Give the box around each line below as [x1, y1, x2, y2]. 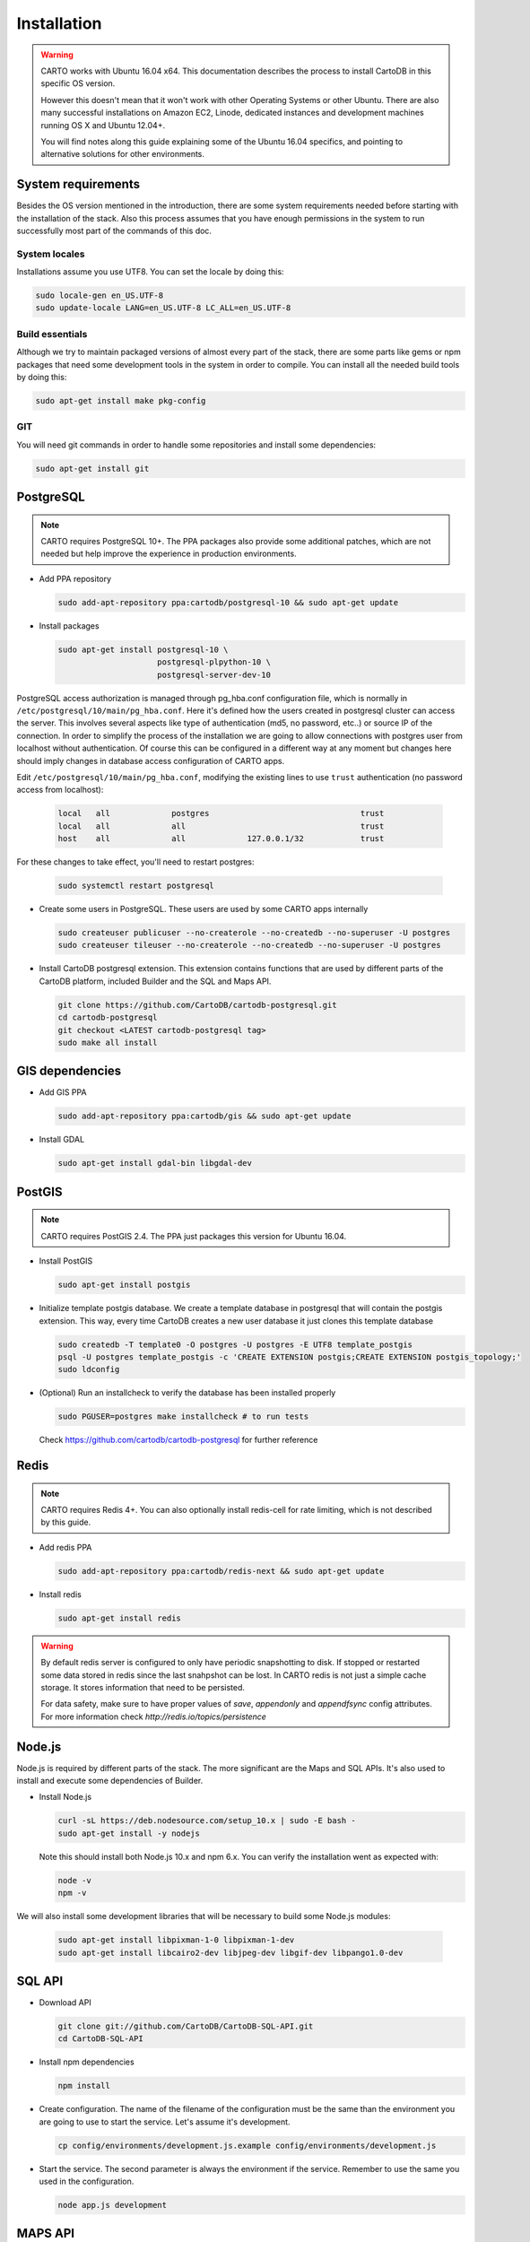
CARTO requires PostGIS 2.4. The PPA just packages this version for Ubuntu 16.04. [40, 1230, 347, 1241]
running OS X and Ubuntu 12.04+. [40, 119, 166, 130]
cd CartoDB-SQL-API [57, 2034, 143, 2044]
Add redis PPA [39, 1542, 92, 1552]
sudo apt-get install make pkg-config [35, 395, 206, 405]
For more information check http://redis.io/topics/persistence [40, 1711, 266, 1722]
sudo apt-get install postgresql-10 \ [57, 644, 229, 655]
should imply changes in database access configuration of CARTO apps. [16, 755, 285, 766]
